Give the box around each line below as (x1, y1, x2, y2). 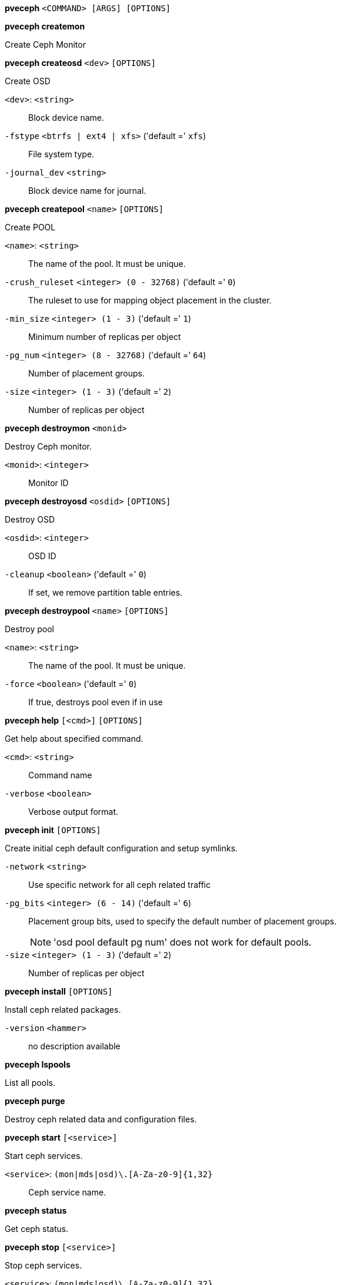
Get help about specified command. (5, 734, 143, 744)
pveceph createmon (5, 21, 85, 31)
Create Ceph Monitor (5, 39, 86, 49)
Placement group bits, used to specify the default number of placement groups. (28, 916, 337, 926)
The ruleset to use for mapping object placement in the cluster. (28, 295, 272, 305)
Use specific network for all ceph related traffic (28, 880, 211, 890)
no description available (28, 1041, 121, 1051)
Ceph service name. (28, 1187, 106, 1197)
